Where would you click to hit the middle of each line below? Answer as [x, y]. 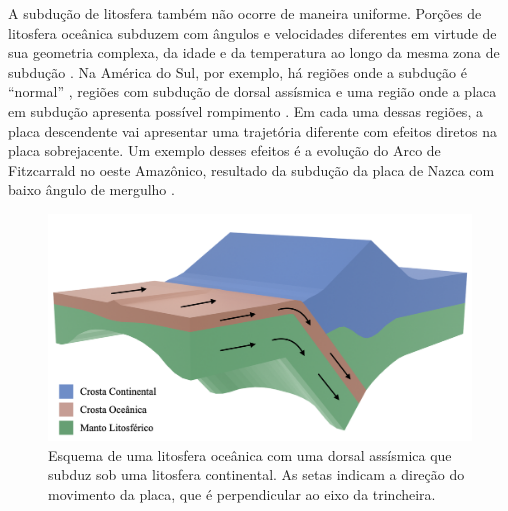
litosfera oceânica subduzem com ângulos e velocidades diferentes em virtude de [252, 32]
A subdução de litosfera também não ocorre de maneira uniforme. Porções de [245, 13]
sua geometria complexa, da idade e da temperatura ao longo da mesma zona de [254, 52]
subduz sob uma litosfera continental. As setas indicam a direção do [256, 474]
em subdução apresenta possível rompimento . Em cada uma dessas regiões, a [245, 110]
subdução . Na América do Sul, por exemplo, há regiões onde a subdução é [237, 71]
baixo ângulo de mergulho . [91, 189]
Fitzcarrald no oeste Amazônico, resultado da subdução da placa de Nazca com [251, 169]
